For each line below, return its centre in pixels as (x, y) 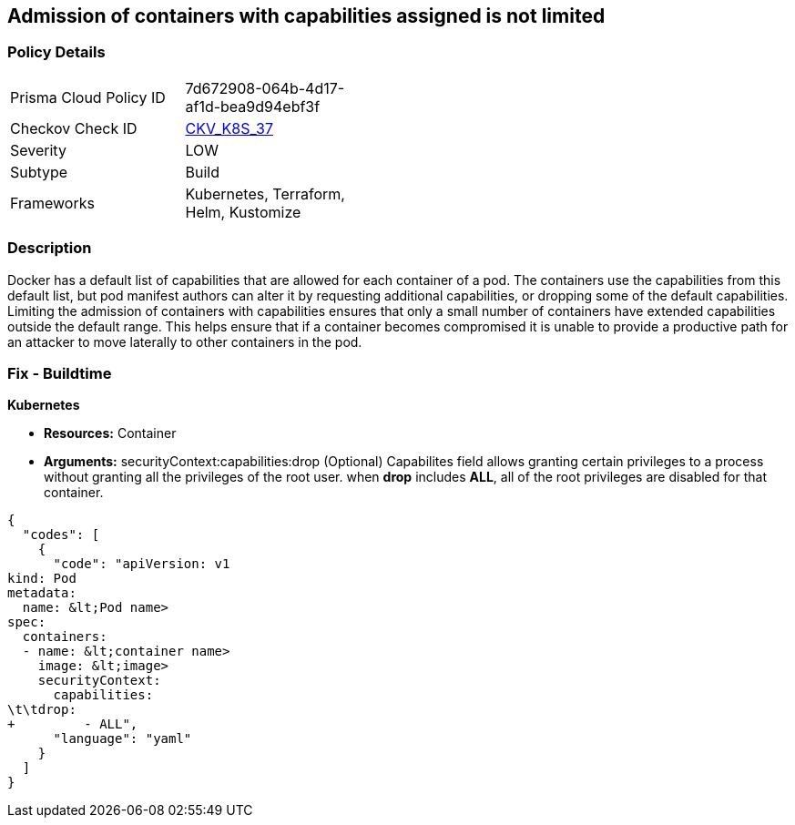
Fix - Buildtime (60, 373)
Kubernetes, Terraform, (265, 194)
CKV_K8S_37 (229, 128)
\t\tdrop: (42, 710)
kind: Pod (42, 579)
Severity (38, 150)
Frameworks (52, 203)
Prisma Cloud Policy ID (88, 97)
